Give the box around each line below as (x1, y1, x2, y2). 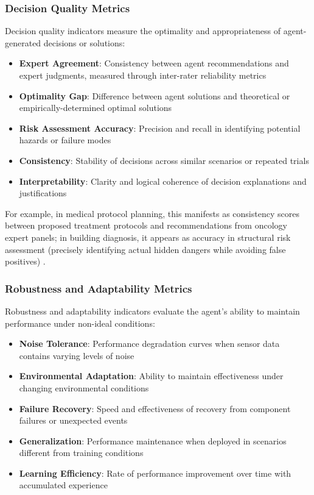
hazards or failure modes (19, 134, 111, 146)
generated (5, 36, 41, 49)
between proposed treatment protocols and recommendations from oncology (5, 219, 287, 232)
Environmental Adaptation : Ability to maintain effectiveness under (19, 369, 284, 382)
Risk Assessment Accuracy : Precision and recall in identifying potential (19, 121, 301, 134)
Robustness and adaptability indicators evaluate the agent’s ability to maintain (5, 304, 300, 317)
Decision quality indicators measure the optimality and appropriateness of (5, 24, 281, 37)
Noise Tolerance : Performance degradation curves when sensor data (19, 337, 280, 350)
